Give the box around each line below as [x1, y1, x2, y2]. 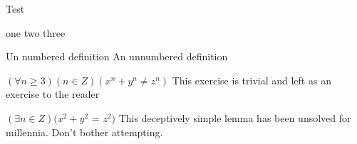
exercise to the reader [6, 87, 100, 101]
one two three [6, 25, 66, 40]
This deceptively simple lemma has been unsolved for [118, 110, 351, 125]
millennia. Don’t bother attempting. [6, 124, 163, 139]
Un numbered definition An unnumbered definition [6, 49, 228, 64]
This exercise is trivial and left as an [172, 72, 331, 87]
